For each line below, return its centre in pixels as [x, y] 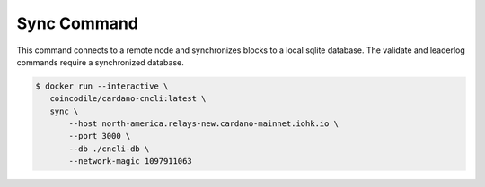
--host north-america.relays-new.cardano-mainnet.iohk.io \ [204, 124]
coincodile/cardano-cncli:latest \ [128, 99]
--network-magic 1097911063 [130, 161]
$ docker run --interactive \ [102, 86]
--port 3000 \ [100, 136]
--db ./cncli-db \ [109, 149]
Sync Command [78, 23]
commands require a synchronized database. [100, 62]
